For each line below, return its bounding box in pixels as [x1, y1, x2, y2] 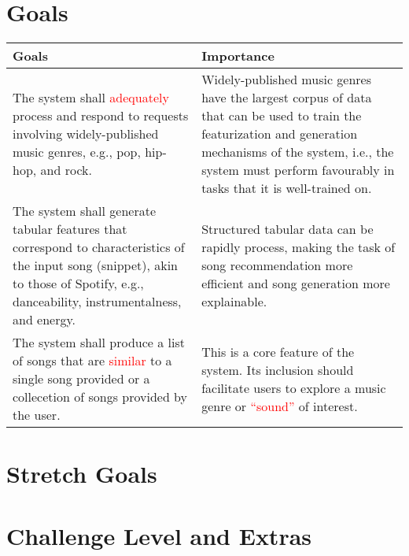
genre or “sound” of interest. [201, 396, 358, 415]
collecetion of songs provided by [13, 387, 188, 406]
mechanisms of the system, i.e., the [201, 143, 394, 161]
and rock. [40, 161, 92, 180]
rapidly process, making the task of [201, 238, 396, 257]
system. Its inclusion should [201, 360, 354, 379]
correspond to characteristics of [13, 238, 185, 257]
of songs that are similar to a [13, 351, 172, 370]
